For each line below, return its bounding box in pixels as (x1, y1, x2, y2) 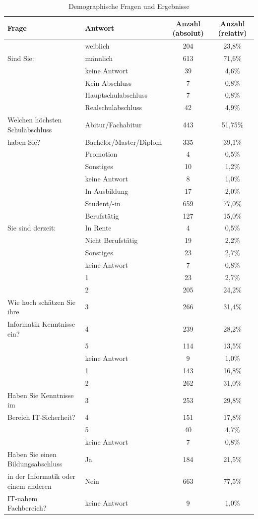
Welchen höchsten (7, 115, 62, 125)
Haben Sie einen (7, 449, 57, 459)
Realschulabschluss (85, 102, 142, 113)
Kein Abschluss (85, 77, 132, 88)
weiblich (85, 41, 110, 51)
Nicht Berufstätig (85, 235, 138, 245)
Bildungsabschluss (7, 459, 63, 469)
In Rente (85, 223, 112, 233)
